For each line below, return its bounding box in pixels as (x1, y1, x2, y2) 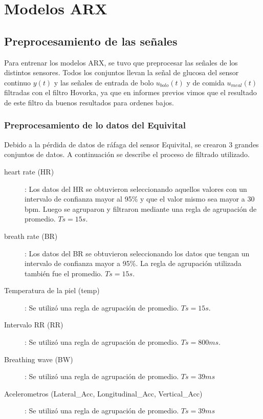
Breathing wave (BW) (4, 354, 73, 364)
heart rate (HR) (4, 166, 54, 177)
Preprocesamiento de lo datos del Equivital (4, 119, 186, 131)
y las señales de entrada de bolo (54, 77, 154, 87)
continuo (4, 77, 31, 87)
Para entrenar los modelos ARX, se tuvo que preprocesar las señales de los (4, 57, 238, 68)
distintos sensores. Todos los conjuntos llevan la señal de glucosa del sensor (4, 67, 239, 78)
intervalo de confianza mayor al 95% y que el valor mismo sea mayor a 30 (25, 193, 255, 204)
